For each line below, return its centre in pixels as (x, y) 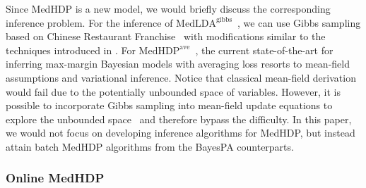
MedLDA (196, 24)
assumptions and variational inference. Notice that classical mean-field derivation (181, 77)
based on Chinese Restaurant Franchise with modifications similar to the (166, 36)
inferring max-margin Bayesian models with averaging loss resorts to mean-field (178, 64)
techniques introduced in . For (71, 50)
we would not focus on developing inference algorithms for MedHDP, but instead (181, 133)
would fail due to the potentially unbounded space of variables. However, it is (173, 91)
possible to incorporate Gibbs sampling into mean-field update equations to (169, 105)
